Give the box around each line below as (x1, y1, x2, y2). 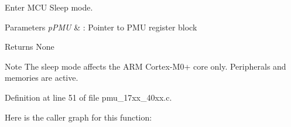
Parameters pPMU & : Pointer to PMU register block (5, 20, 197, 33)
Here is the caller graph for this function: (5, 111, 152, 123)
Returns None (5, 40, 54, 53)
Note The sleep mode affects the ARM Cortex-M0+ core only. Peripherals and (5, 60, 286, 72)
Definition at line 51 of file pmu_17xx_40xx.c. (5, 91, 172, 103)
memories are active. (5, 71, 78, 84)
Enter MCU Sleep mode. (5, 1, 93, 13)
